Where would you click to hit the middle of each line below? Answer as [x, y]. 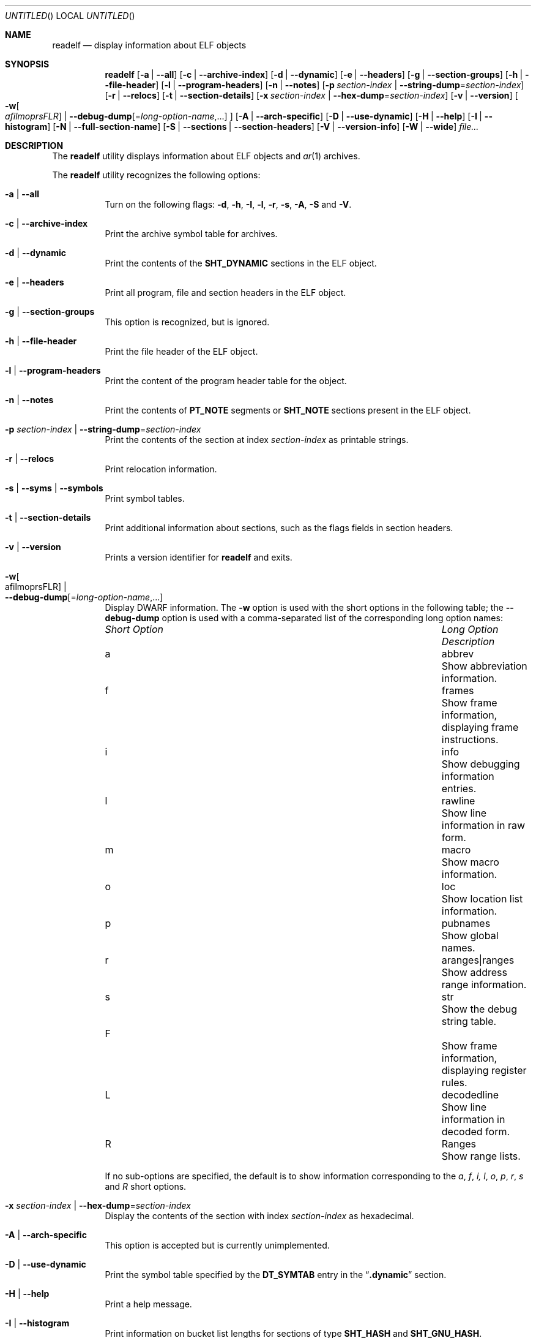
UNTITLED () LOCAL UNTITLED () [70, 16]
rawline [458, 801]
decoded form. [476, 1132]
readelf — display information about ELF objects [149, 45]
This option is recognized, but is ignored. [187, 322]
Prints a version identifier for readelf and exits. [199, 557]
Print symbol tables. [145, 498]
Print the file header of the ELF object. [181, 351]
